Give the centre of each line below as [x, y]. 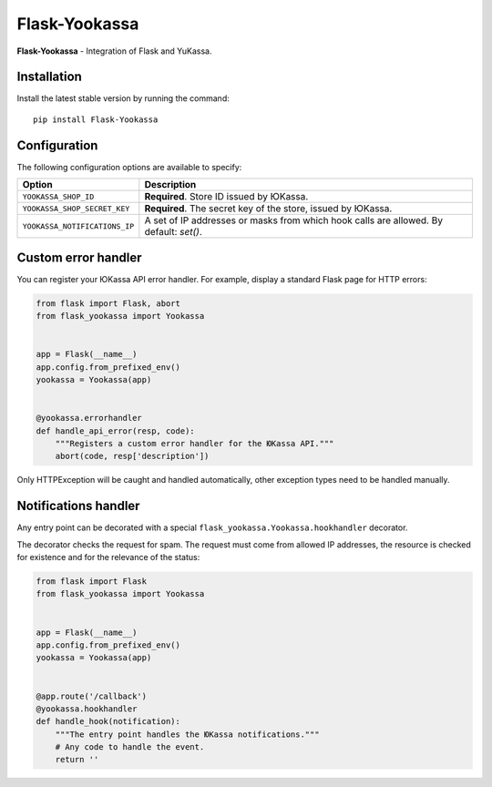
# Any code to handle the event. [130, 747]
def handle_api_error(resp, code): [115, 431]
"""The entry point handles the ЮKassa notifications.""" [187, 734]
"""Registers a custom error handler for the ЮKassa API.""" [195, 443]
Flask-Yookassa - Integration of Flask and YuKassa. [114, 51]
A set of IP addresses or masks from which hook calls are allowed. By [294, 220]
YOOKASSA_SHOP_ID [58, 196]
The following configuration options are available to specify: [129, 167]
